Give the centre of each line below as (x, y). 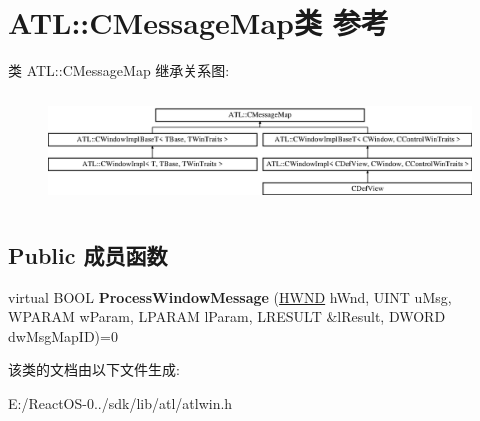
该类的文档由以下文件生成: (94, 369)
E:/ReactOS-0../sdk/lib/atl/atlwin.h (120, 402)
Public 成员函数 (88, 254)
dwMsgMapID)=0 (63, 335)
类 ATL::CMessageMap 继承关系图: (119, 70)
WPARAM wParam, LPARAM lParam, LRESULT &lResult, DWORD (227, 316)
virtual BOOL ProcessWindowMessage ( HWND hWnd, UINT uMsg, (230, 296)
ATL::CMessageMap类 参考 (198, 22)
